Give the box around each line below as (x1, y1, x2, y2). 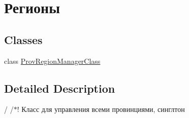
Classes (4, 31, 43, 47)
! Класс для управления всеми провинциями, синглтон (17, 104, 185, 114)
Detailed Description (4, 80, 115, 96)
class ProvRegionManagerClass (4, 55, 101, 66)
